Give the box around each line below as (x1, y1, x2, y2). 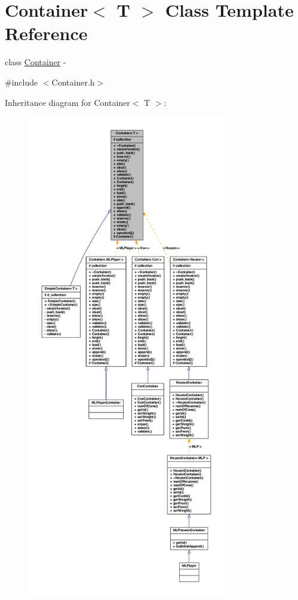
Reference (5, 21, 88, 45)
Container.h (51, 75, 95, 88)
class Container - (5, 56, 66, 68)
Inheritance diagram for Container (5, 96, 130, 108)
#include (5, 75, 38, 88)
